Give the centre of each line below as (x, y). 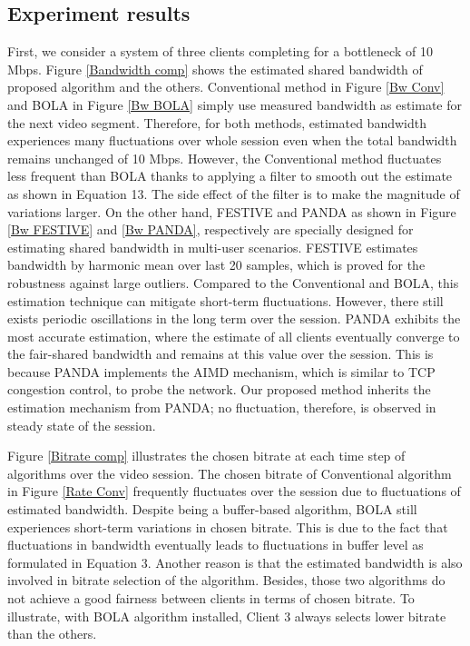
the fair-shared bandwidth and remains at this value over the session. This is (220, 354)
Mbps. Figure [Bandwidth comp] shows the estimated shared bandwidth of (215, 69)
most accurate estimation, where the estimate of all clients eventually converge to (234, 336)
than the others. (52, 634)
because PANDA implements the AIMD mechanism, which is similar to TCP (221, 371)
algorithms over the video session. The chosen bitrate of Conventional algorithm (230, 473)
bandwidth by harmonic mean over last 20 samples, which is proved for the (216, 265)
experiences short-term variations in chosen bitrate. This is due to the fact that (228, 527)
